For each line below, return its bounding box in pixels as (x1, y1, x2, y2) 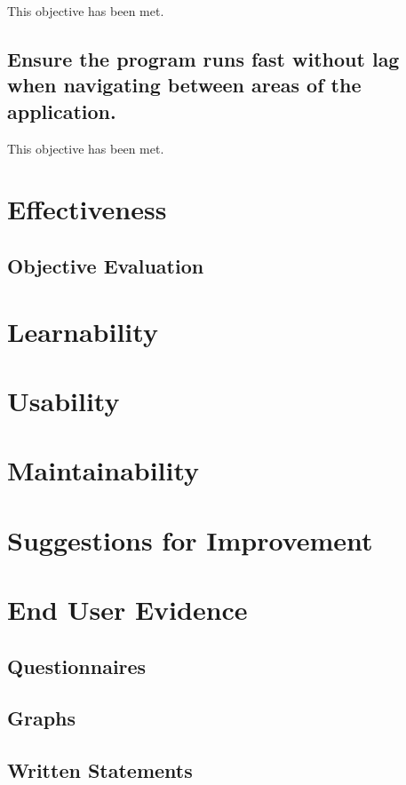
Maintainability (7, 452, 200, 488)
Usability (7, 382, 120, 418)
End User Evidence (7, 591, 248, 628)
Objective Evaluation (7, 251, 204, 279)
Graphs (7, 704, 76, 732)
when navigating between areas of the (7, 71, 362, 99)
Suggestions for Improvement (7, 521, 373, 558)
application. (7, 97, 116, 124)
